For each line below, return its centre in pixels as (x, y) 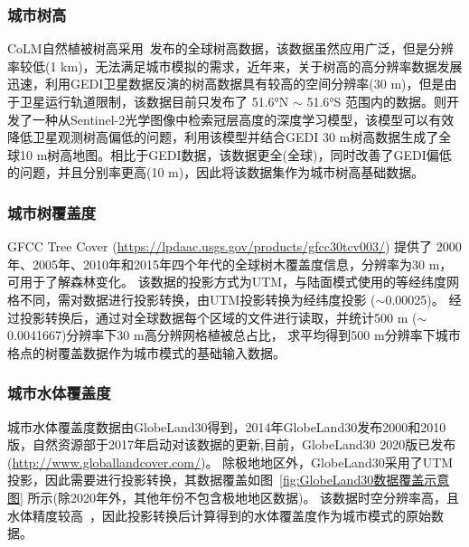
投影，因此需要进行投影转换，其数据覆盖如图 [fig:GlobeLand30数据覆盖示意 (229, 480)
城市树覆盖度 (52, 212)
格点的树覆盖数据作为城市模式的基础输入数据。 (146, 352)
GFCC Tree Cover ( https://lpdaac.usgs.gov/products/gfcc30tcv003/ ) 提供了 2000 (234, 246)
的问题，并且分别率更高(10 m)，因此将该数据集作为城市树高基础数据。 (216, 172)
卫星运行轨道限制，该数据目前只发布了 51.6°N (154, 101)
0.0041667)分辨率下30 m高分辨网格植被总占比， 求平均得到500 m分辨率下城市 (234, 335)
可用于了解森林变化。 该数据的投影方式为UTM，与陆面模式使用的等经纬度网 (234, 282)
